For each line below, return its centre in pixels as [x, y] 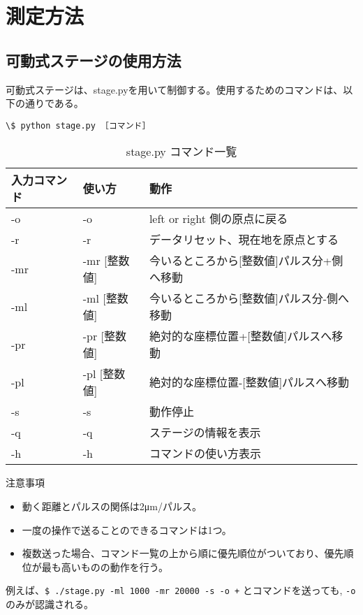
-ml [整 [100, 298]
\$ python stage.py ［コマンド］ [78, 125]
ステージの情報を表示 [205, 433]
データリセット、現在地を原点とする [244, 240]
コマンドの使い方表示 [205, 454]
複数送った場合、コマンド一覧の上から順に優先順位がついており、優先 [183, 553]
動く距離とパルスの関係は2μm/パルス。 [112, 506]
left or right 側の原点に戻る [218, 219]
